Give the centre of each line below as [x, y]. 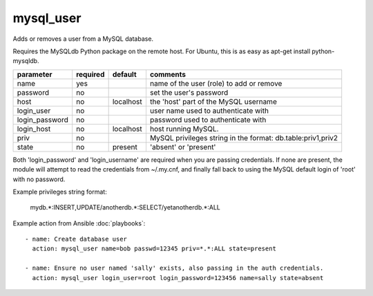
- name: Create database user [76, 239]
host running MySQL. [184, 129]
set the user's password [189, 92]
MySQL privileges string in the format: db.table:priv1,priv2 [244, 138]
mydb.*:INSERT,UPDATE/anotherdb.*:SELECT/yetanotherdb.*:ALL [125, 207]
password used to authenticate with [208, 120]
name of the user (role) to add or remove [216, 83]
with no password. [39, 179]
